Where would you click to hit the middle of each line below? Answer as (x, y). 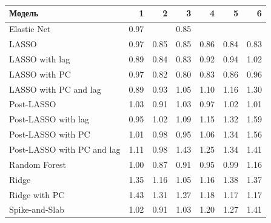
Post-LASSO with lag (49, 119)
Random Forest (38, 164)
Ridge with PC (37, 194)
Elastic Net (30, 29)
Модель (24, 13)
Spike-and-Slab (37, 209)
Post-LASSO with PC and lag (65, 149)
